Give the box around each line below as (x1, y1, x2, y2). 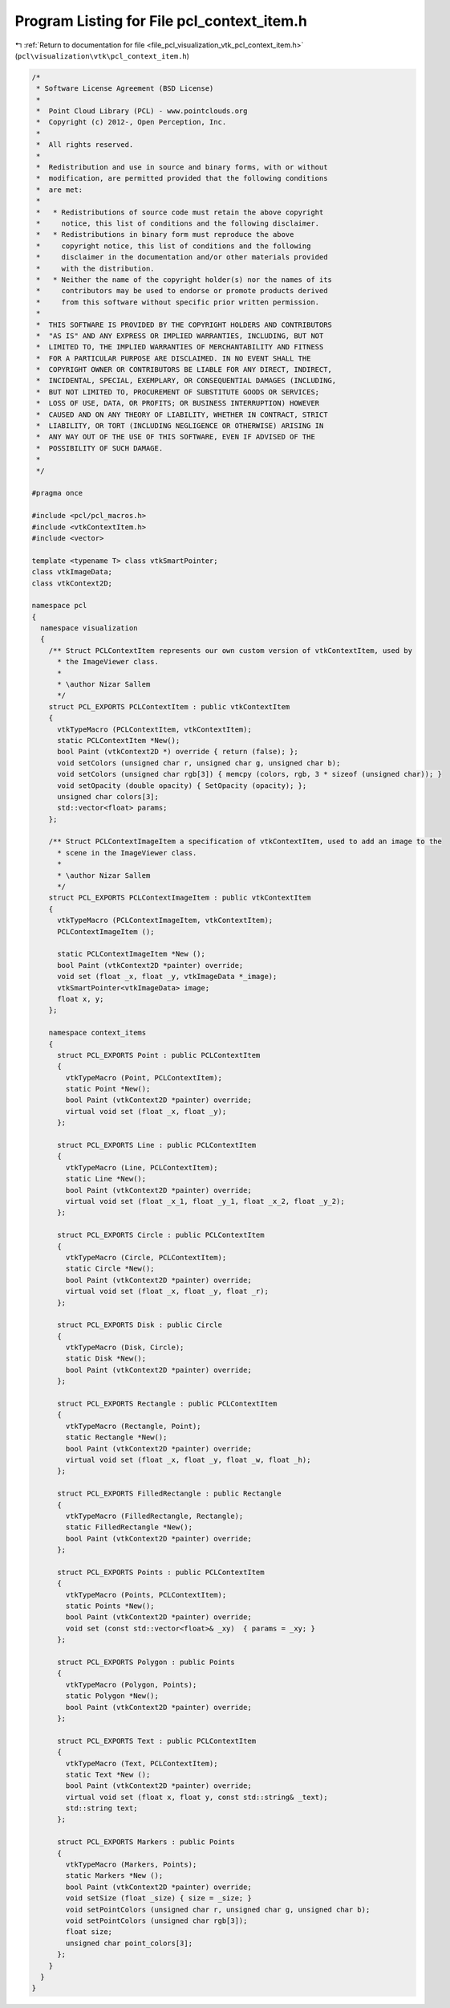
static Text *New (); (65, 1769, 151, 1779)
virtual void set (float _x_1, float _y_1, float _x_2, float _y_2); (65, 1197, 345, 1206)
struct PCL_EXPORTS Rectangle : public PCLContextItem (57, 1399, 278, 1409)
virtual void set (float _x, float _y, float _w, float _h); (65, 1455, 311, 1464)
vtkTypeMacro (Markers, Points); (65, 1860, 197, 1869)
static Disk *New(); (65, 1354, 147, 1363)
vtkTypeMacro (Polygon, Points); (65, 1679, 197, 1689)
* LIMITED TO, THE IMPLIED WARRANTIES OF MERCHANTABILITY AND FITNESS (36, 342, 324, 352)
